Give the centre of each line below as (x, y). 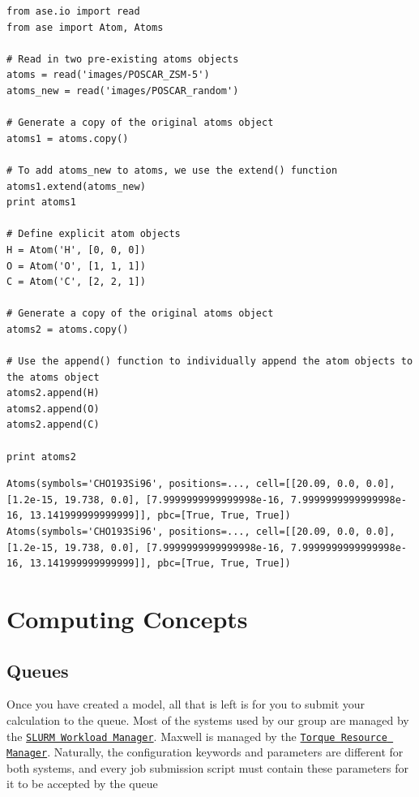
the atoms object (53, 377)
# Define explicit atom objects (94, 234)
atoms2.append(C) (53, 425)
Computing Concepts (127, 618)
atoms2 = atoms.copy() (68, 329)
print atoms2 (41, 457)
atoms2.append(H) (53, 393)
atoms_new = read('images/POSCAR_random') (123, 90)
